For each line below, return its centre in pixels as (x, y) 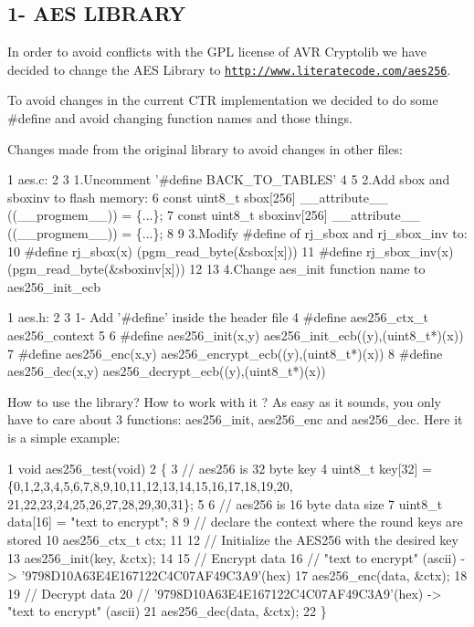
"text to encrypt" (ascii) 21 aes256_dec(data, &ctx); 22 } (167, 611)
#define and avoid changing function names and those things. (180, 118)
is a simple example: (64, 437)
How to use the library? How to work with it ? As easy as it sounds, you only (224, 401)
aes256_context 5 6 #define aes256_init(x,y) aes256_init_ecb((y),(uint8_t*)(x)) (236, 334)
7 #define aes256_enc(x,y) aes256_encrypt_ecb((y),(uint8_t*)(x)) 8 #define (225, 353)
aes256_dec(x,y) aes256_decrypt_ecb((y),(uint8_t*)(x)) (167, 371)
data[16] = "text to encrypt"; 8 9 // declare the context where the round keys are (235, 522)
